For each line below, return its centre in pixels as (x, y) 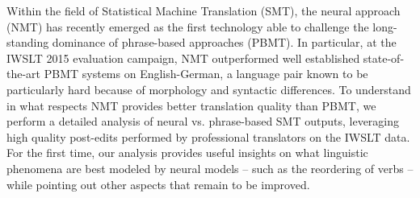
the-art (24, 74)
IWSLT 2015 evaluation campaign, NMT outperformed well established (183, 58)
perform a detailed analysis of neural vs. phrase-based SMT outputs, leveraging (203, 121)
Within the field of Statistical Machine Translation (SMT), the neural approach (204, 10)
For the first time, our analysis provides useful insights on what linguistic (187, 153)
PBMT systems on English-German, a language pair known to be (206, 74)
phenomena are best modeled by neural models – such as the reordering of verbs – (210, 168)
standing (28, 42)
